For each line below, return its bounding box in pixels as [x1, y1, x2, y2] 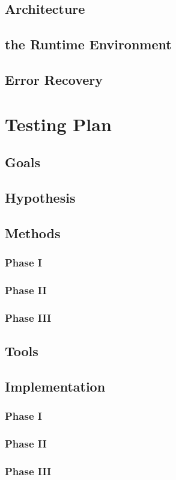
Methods [5, 223, 61, 242]
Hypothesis [5, 188, 76, 206]
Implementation [5, 377, 106, 395]
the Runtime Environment [5, 35, 172, 54]
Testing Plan [5, 111, 112, 136]
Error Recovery [5, 70, 103, 88]
